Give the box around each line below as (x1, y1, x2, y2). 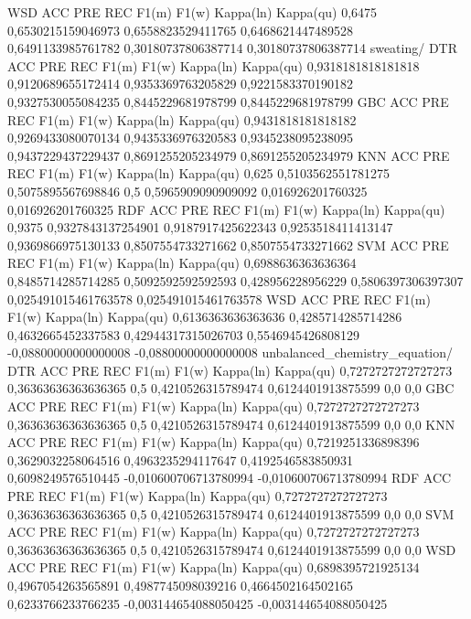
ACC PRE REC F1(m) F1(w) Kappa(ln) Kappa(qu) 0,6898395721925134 (7, 558, 420, 577)
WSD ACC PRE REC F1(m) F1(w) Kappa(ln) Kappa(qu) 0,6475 (7, 3, 378, 21)
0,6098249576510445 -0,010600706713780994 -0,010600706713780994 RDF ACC (7, 468, 452, 487)
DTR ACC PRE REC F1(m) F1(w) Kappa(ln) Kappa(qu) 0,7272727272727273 (7, 360, 453, 379)
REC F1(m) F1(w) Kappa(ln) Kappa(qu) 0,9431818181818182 (7, 110, 357, 129)
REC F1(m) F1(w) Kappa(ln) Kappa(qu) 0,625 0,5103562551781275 (7, 164, 391, 183)
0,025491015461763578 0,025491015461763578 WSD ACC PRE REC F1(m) (7, 289, 431, 308)
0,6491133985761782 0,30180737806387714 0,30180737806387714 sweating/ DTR (7, 38, 457, 58)
